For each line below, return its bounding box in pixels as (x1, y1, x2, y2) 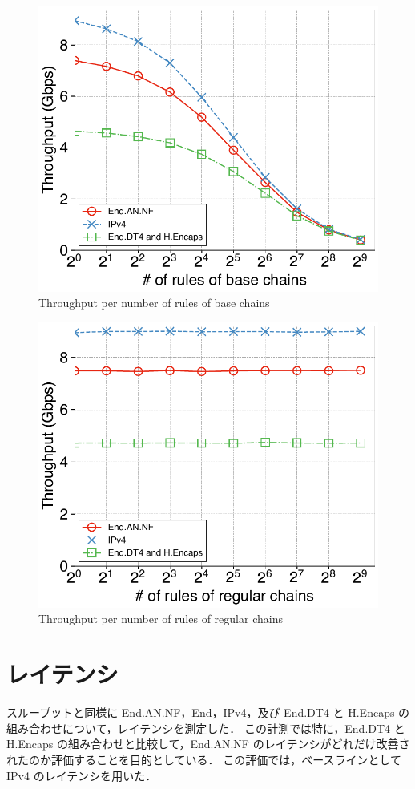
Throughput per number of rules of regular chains (38, 610, 283, 627)
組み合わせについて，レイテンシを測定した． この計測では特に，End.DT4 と (6, 719, 405, 736)
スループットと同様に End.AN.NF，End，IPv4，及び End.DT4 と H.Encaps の (6, 704, 410, 721)
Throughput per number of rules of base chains (38, 294, 270, 311)
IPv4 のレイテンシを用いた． (6, 767, 157, 783)
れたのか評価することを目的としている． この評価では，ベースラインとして (6, 751, 402, 767)
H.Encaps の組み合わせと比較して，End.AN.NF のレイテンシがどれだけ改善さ (6, 735, 410, 752)
